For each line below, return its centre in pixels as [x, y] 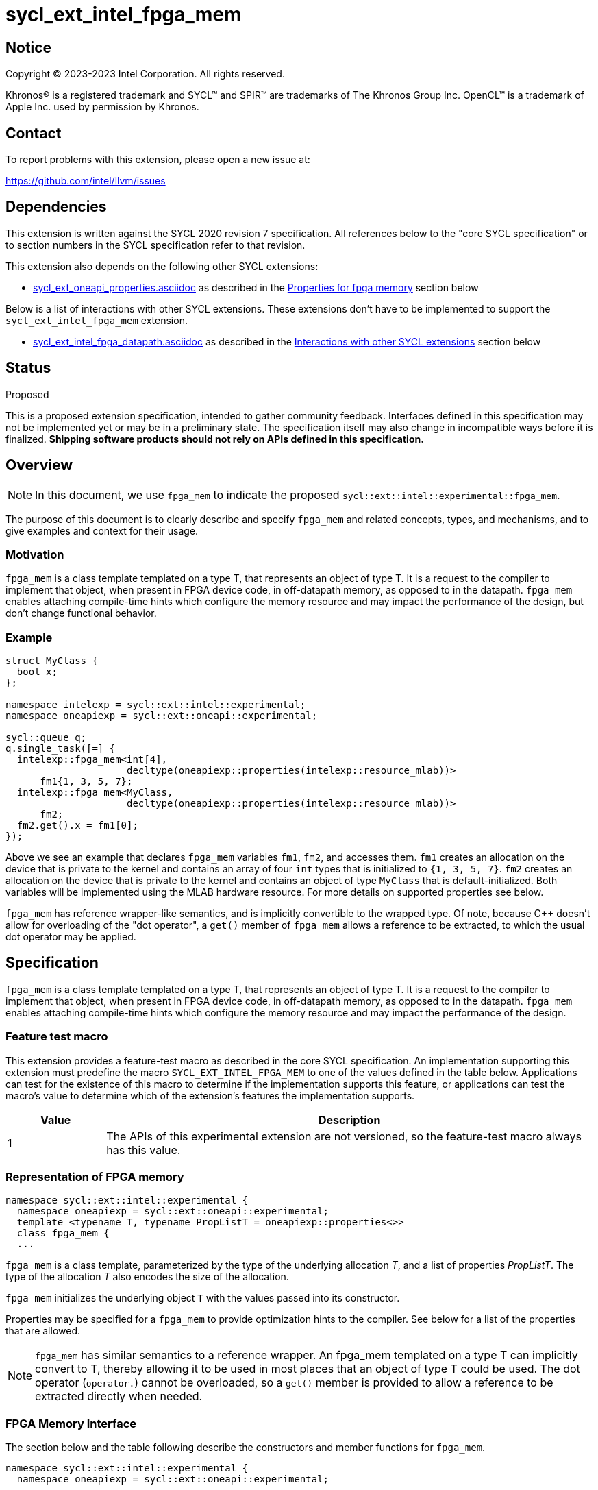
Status [28, 368]
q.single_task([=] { [61, 749]
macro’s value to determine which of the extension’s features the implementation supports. [210, 1095]
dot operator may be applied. [71, 937]
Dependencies [56, 207]
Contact [34, 133]
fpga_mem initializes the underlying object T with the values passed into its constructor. [203, 1298]
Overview [39, 465]
